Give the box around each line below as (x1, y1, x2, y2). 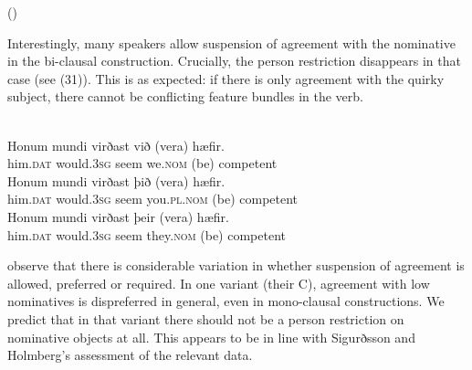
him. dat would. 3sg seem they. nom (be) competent (7, 225, 286, 244)
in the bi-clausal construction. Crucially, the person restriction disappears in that (7, 51, 461, 70)
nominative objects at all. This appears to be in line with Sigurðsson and (7, 327, 415, 346)
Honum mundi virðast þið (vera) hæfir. (7, 171, 226, 190)
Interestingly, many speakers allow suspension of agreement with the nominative (7, 33, 456, 52)
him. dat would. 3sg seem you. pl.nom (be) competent (7, 189, 299, 208)
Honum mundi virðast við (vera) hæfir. (7, 135, 225, 154)
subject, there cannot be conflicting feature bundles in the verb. (7, 87, 363, 106)
